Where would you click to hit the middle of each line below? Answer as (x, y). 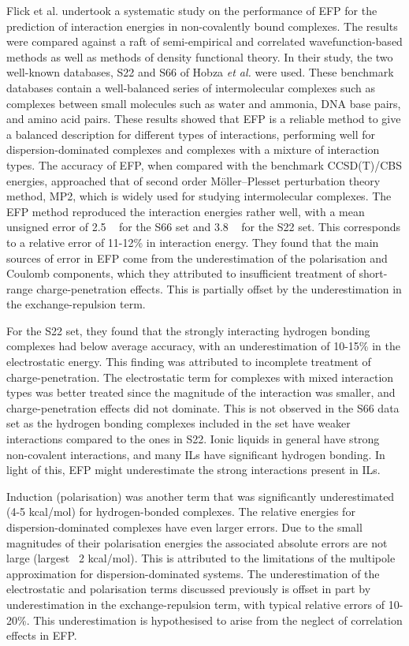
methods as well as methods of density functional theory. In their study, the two (200, 56)
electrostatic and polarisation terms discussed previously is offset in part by (189, 589)
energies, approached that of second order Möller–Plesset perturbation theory (193, 180)
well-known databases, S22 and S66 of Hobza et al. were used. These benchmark (200, 72)
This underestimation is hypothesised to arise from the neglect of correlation (218, 620)
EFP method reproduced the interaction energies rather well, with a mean (186, 211)
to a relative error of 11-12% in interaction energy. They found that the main (193, 242)
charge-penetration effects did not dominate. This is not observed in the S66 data (203, 407)
